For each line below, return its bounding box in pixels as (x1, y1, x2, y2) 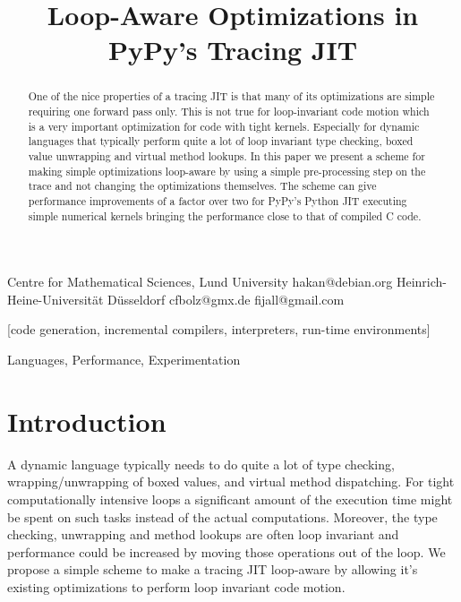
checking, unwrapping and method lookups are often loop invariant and (7, 525, 399, 544)
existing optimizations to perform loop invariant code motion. (7, 577, 346, 596)
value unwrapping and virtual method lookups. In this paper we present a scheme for (28, 148, 425, 163)
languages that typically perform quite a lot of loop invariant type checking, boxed (28, 133, 414, 149)
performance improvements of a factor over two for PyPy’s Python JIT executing (28, 193, 407, 208)
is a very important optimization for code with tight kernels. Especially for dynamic (28, 118, 420, 133)
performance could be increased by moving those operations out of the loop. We (7, 542, 446, 561)
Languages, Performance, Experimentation (7, 350, 241, 369)
